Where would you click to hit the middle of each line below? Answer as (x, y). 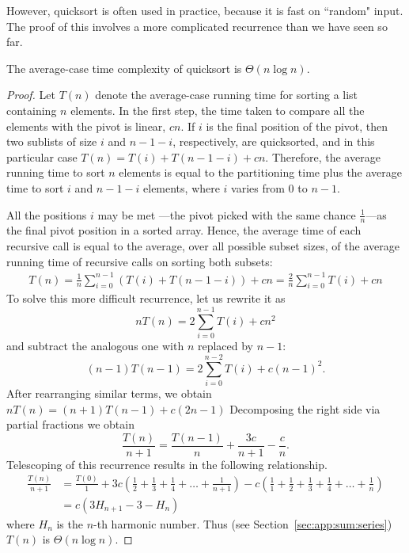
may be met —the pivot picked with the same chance (227, 214)
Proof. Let (31, 95)
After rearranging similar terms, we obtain (109, 393)
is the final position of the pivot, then (297, 126)
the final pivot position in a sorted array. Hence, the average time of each (184, 230)
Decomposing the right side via (305, 408)
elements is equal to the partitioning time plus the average (261, 172)
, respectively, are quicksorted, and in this (274, 141)
